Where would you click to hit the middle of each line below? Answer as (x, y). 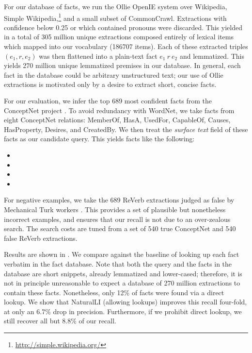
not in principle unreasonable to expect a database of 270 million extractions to (122, 283)
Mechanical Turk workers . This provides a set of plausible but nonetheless (115, 209)
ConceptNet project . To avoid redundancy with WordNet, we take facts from (119, 110)
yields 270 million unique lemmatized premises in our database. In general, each (122, 65)
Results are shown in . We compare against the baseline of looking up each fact (122, 254)
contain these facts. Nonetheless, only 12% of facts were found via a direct (114, 292)
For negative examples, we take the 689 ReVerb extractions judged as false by (119, 200)
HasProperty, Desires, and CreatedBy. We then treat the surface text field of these (126, 129)
